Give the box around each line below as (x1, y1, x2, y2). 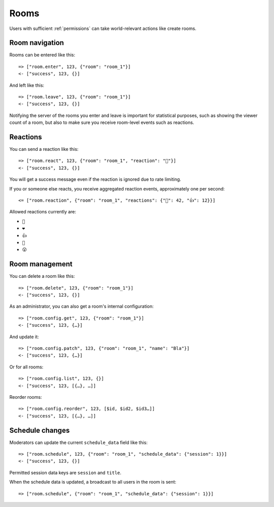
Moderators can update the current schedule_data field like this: (9, 439, 148, 446)
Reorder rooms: (9, 394, 42, 400)
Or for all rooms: (9, 364, 44, 370)
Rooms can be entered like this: (9, 52, 76, 58)
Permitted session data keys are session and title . (9, 469, 122, 476)
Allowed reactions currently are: (9, 209, 76, 215)
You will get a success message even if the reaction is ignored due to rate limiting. (9, 176, 181, 182)
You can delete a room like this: (9, 273, 75, 279)
